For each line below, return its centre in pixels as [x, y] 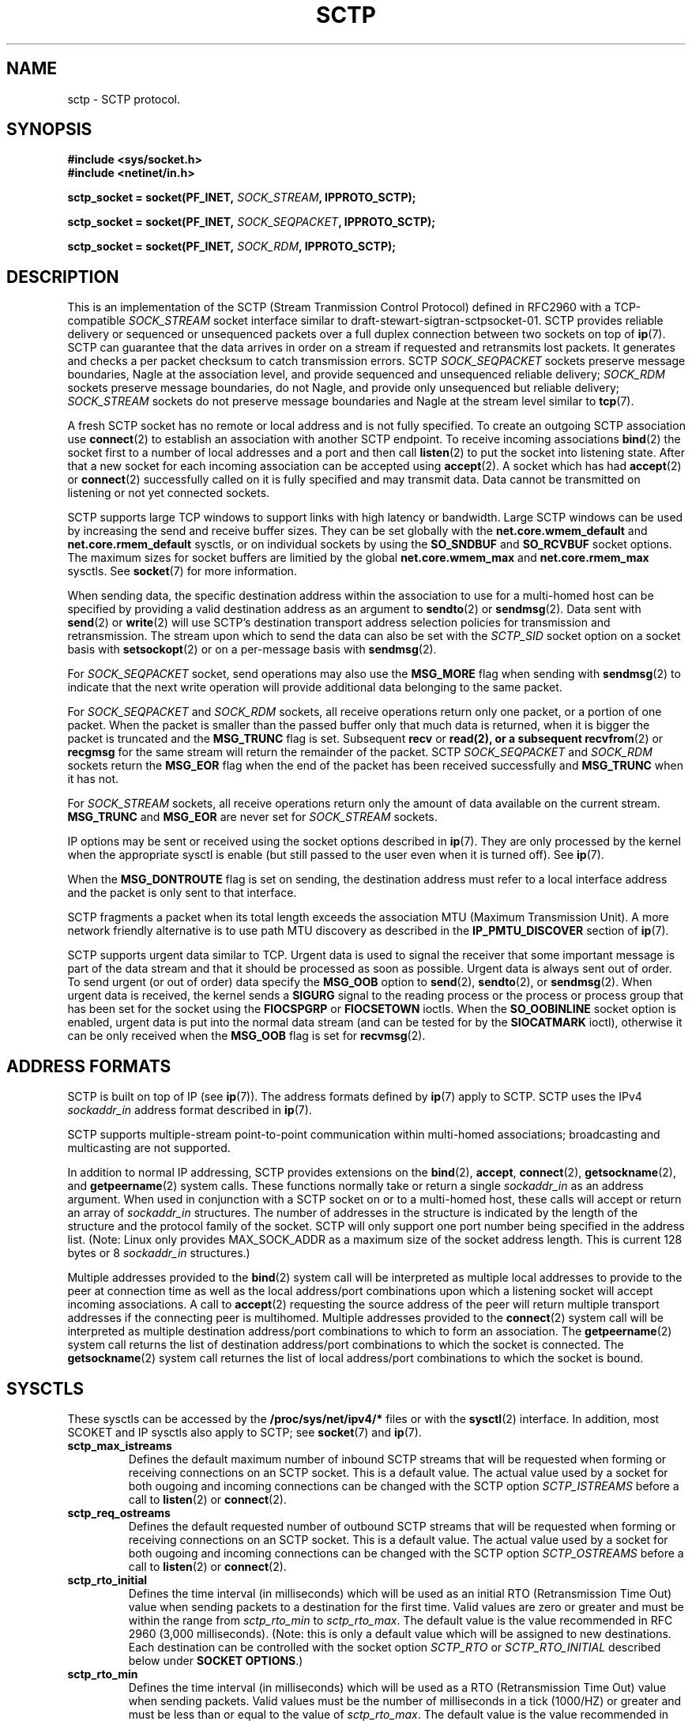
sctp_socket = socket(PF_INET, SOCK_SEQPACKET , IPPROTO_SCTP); [252, 222]
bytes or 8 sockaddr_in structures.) [159, 1253]
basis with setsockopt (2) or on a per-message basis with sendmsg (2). [252, 650]
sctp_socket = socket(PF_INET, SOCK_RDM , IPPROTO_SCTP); [232, 247]
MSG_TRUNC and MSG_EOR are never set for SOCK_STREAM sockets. [252, 817]
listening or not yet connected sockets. [169, 493]
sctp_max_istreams [120, 1445]
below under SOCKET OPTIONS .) [216, 1660]
